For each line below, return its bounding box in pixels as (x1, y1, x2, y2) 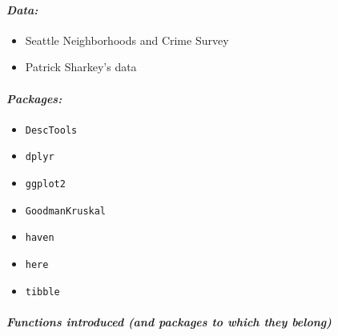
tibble (25, 286, 60, 298)
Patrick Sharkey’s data (25, 58, 137, 75)
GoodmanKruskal (25, 205, 107, 217)
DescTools (25, 124, 78, 136)
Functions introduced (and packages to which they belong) (6, 313, 332, 330)
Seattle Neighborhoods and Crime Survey (25, 31, 229, 48)
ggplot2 (25, 178, 66, 190)
